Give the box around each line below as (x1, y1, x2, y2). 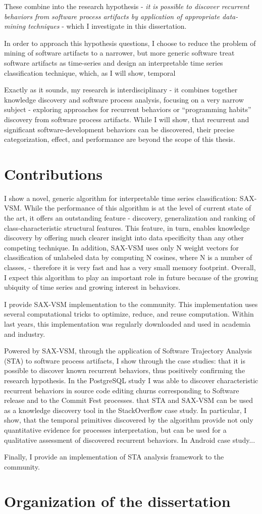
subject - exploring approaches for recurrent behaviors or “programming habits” (4, 104, 251, 115)
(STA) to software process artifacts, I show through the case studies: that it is (4, 355, 245, 366)
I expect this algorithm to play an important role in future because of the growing (4, 272, 258, 282)
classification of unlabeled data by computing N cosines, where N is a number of (4, 252, 252, 263)
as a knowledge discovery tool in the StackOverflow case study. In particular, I (4, 404, 247, 415)
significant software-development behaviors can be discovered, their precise (4, 124, 235, 134)
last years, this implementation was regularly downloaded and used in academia (4, 318, 251, 329)
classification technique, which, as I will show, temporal (4, 67, 176, 78)
